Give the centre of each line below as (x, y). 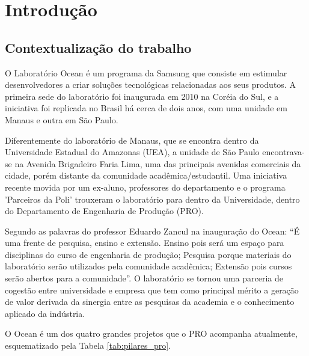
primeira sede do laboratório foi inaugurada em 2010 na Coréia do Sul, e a (142, 96)
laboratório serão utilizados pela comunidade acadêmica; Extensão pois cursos (148, 266)
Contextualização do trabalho (98, 47)
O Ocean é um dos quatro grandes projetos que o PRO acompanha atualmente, (151, 333)
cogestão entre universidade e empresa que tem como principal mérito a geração (152, 290)
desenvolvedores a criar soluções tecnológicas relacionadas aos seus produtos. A (150, 84)
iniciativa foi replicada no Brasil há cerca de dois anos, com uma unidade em (146, 108)
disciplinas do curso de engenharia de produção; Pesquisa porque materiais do (148, 254)
